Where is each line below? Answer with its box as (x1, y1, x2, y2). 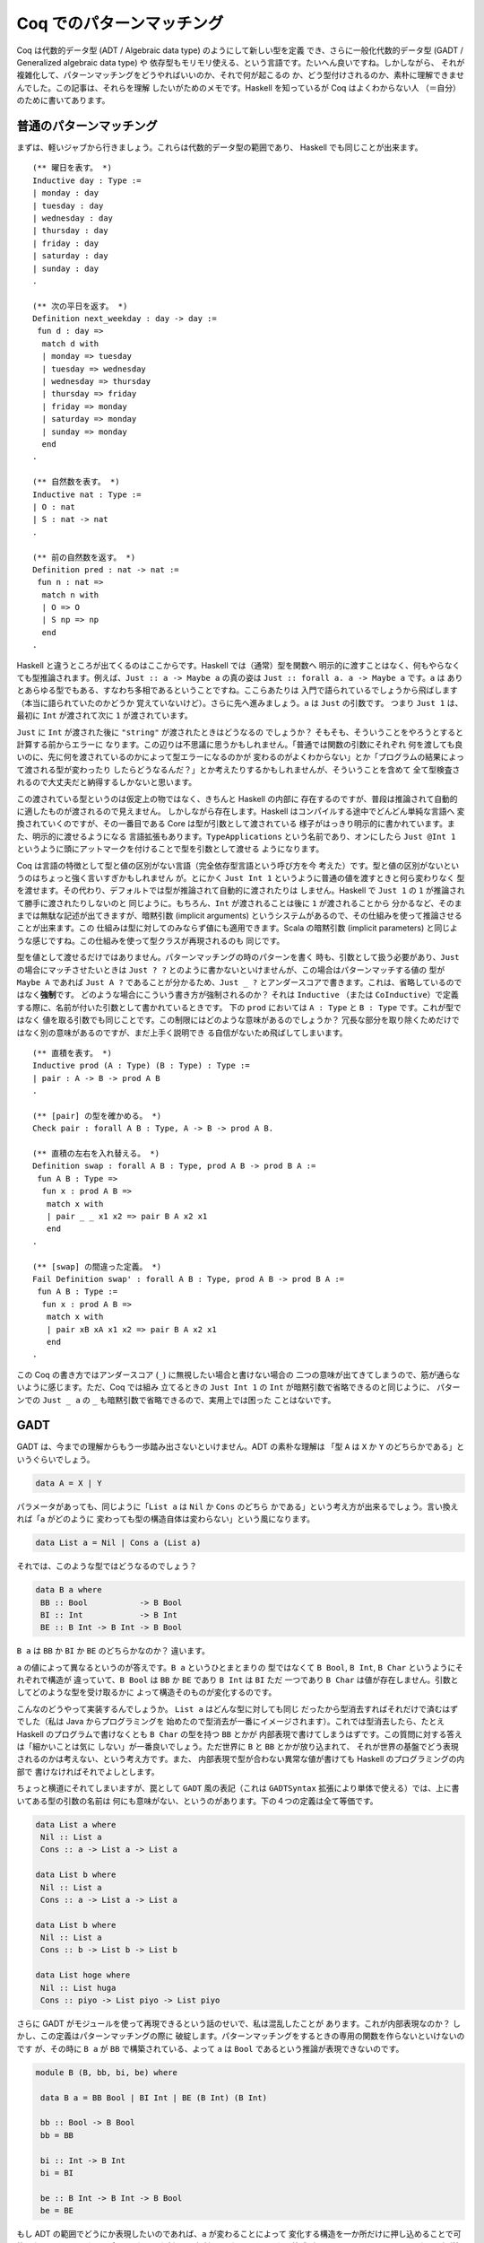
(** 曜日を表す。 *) (32, 162, 112, 173)
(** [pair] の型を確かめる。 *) (32, 1111, 162, 1121)
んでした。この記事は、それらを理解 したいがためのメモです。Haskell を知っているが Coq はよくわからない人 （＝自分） (16, 82, 462, 93)
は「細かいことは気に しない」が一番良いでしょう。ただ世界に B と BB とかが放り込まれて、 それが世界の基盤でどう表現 (16, 1741, 459, 1752)
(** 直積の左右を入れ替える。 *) (32, 1148, 160, 1159)
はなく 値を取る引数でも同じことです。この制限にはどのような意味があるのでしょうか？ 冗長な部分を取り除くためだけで (16, 1015, 461, 1025)
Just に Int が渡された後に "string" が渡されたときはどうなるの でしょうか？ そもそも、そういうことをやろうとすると (16, 727, 463, 737)
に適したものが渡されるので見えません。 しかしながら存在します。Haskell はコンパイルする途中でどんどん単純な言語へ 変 (16, 806, 465, 816)
